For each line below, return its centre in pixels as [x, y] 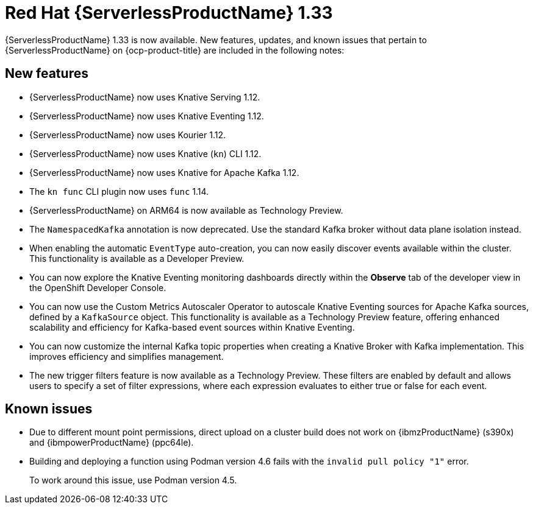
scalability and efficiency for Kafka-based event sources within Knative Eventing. [192, 327]
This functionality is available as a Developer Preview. [137, 258]
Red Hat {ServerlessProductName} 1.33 [169, 13]
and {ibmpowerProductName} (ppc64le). [112, 443]
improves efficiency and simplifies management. [127, 356]
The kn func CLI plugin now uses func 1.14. [119, 191]
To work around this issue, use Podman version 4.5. [133, 480]
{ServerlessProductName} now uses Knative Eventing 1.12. [147, 116]
